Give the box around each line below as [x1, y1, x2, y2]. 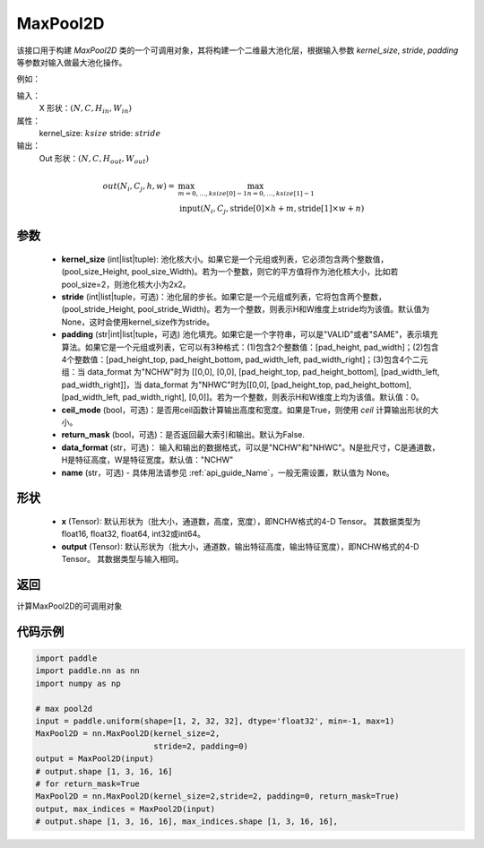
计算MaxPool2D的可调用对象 [16, 601, 123, 611]
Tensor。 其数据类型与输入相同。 [61, 554, 184, 565]
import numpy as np [35, 678, 121, 688]
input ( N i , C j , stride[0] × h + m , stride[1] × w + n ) [179, 203, 365, 215]
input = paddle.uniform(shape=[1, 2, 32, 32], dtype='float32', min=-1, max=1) [35, 715, 395, 726]
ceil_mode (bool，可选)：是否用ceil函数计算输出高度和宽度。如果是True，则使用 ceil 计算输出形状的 [61, 404, 431, 415]
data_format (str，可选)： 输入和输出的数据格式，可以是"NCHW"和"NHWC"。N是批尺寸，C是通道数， [61, 442, 440, 453]
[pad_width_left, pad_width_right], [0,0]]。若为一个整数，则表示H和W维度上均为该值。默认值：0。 [61, 392, 425, 402]
